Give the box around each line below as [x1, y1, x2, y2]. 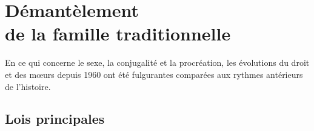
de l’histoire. [5, 80, 51, 92]
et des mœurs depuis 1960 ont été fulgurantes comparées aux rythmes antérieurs [5, 68, 303, 80]
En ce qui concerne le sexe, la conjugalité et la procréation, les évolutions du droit [5, 56, 310, 69]
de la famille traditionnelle [5, 21, 231, 46]
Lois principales [5, 109, 105, 128]
